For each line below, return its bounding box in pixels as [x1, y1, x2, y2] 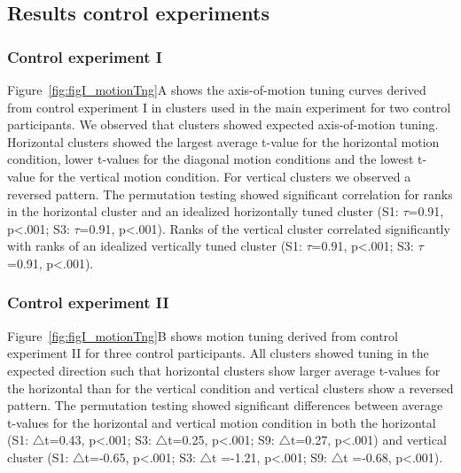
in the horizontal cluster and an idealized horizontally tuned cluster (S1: [7, 202, 399, 221]
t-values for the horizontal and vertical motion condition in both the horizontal [7, 413, 436, 431]
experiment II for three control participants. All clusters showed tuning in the [7, 344, 429, 362]
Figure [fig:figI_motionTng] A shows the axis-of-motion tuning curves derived [7, 81, 426, 98]
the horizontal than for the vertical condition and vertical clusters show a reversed [7, 378, 454, 397]
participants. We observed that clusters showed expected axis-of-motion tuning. [7, 115, 439, 134]
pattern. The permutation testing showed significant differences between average [7, 396, 443, 415]
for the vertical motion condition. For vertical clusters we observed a [39, 167, 411, 185]
